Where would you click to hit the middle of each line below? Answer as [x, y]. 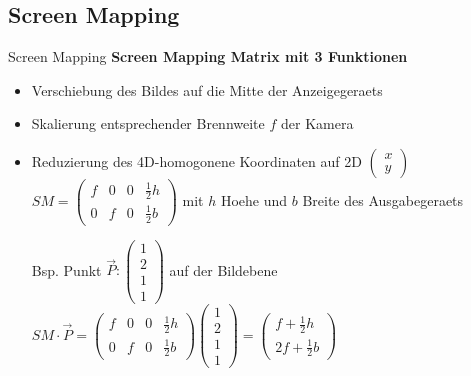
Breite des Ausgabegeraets [383, 199]
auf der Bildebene [223, 269]
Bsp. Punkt [66, 269]
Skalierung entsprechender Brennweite [148, 123]
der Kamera [317, 123]
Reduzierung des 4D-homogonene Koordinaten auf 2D [196, 160]
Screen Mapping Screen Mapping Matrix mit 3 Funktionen [208, 56]
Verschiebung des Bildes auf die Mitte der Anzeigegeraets [207, 89]
